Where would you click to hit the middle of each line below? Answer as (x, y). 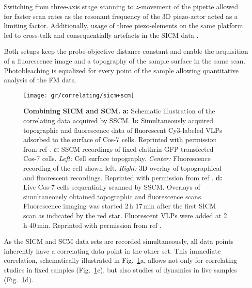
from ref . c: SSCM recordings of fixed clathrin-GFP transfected (118, 149)
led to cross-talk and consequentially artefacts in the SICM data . (101, 35)
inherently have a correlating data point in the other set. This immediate (112, 250)
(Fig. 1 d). (19, 279)
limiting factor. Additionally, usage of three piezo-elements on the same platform (124, 25)
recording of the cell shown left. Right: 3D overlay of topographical (122, 168)
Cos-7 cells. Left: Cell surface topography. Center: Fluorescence (117, 158)
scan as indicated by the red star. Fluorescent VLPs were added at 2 (125, 215)
